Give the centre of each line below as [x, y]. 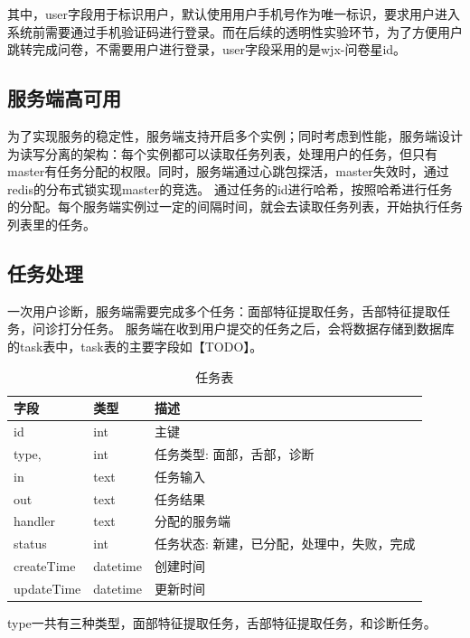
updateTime [47, 588]
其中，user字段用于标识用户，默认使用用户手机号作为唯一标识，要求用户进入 [234, 14]
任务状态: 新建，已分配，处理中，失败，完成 [285, 544]
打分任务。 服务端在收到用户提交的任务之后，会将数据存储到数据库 [256, 328]
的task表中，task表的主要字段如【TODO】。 [135, 346]
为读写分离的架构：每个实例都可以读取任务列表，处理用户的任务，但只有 [222, 153]
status [30, 544]
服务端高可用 [64, 98]
